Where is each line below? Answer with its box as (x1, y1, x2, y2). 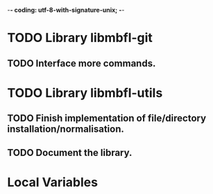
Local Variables (7, 174, 99, 190)
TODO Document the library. (7, 146, 133, 158)
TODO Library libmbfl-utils (7, 85, 163, 101)
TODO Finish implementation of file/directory (7, 113, 207, 124)
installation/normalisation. (7, 124, 125, 135)
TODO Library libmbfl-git (7, 30, 153, 46)
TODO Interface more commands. (7, 57, 156, 69)
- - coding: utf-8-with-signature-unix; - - (7, 6, 125, 14)
